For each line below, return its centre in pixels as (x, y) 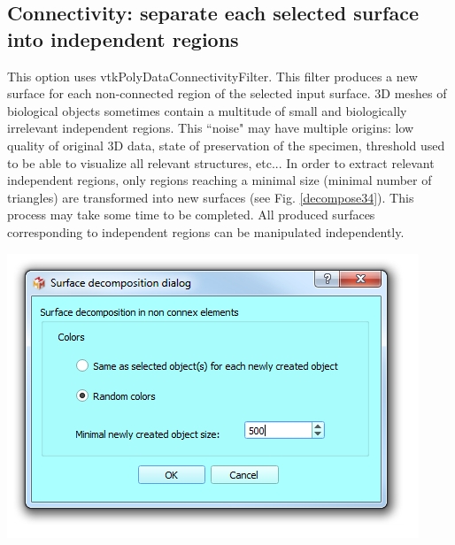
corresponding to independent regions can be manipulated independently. (206, 231)
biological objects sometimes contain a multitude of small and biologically (207, 110)
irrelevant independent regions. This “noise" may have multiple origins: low (211, 128)
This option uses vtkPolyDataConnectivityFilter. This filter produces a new (212, 76)
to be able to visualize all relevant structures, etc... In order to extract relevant (221, 162)
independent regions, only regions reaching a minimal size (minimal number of (220, 180)
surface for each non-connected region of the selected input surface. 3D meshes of (227, 93)
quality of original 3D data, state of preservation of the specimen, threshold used (226, 145)
